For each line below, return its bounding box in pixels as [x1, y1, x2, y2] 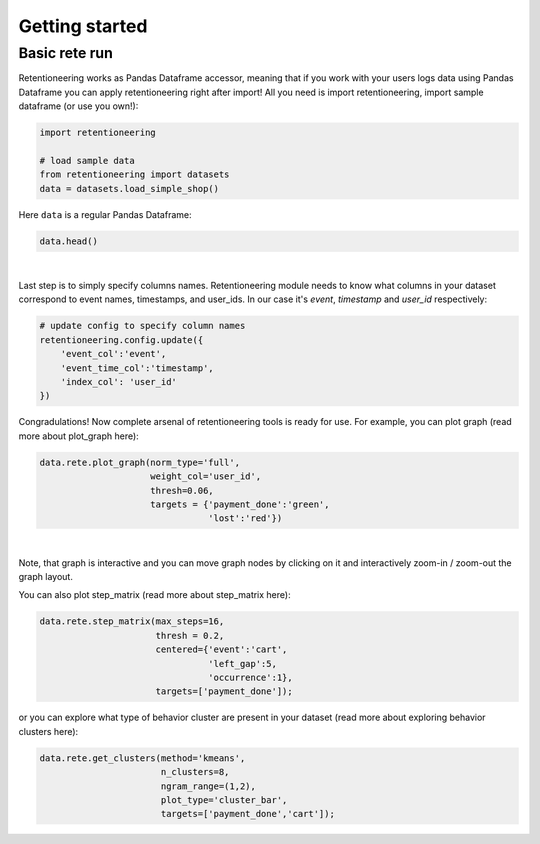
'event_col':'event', [60, 348, 167, 360]
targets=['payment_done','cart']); [160, 808, 335, 820]
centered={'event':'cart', [155, 644, 288, 655]
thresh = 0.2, [155, 630, 225, 641]
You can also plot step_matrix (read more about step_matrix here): [18, 589, 291, 601]
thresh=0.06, [150, 485, 214, 496]
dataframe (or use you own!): [18, 100, 139, 112]
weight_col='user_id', [150, 471, 262, 482]
